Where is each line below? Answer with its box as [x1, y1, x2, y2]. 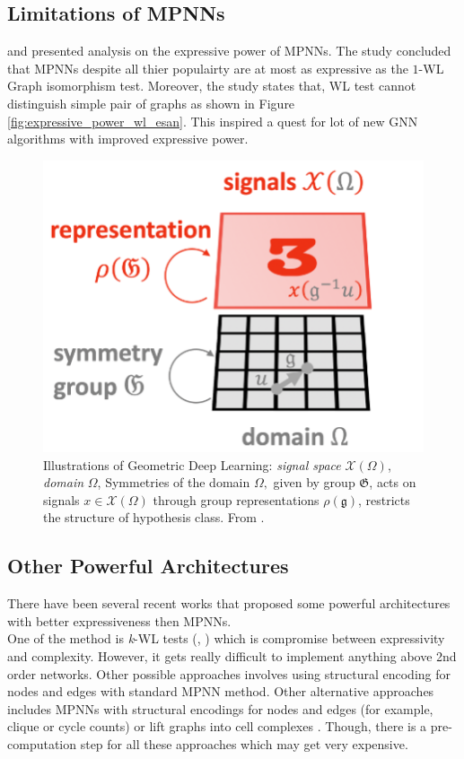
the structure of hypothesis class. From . [43, 508, 265, 527]
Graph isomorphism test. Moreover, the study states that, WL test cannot [7, 76, 416, 95]
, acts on [369, 473, 416, 492]
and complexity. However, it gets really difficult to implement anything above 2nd [7, 646, 457, 665]
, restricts [358, 490, 410, 509]
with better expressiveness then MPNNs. [7, 611, 232, 630]
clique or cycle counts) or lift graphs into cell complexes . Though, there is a [7, 717, 427, 736]
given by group [273, 473, 355, 492]
